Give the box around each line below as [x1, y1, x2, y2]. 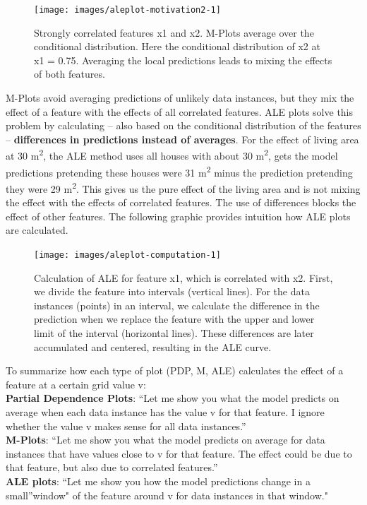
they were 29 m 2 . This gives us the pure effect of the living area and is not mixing [6, 179, 361, 196]
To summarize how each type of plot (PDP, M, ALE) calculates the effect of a [6, 363, 344, 378]
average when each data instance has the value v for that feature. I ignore [6, 404, 325, 419]
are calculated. [6, 222, 68, 237]
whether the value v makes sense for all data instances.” [6, 418, 246, 433]
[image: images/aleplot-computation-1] [34, 249, 221, 260]
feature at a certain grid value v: [6, 376, 146, 391]
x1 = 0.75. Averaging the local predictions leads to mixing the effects [34, 52, 332, 67]
